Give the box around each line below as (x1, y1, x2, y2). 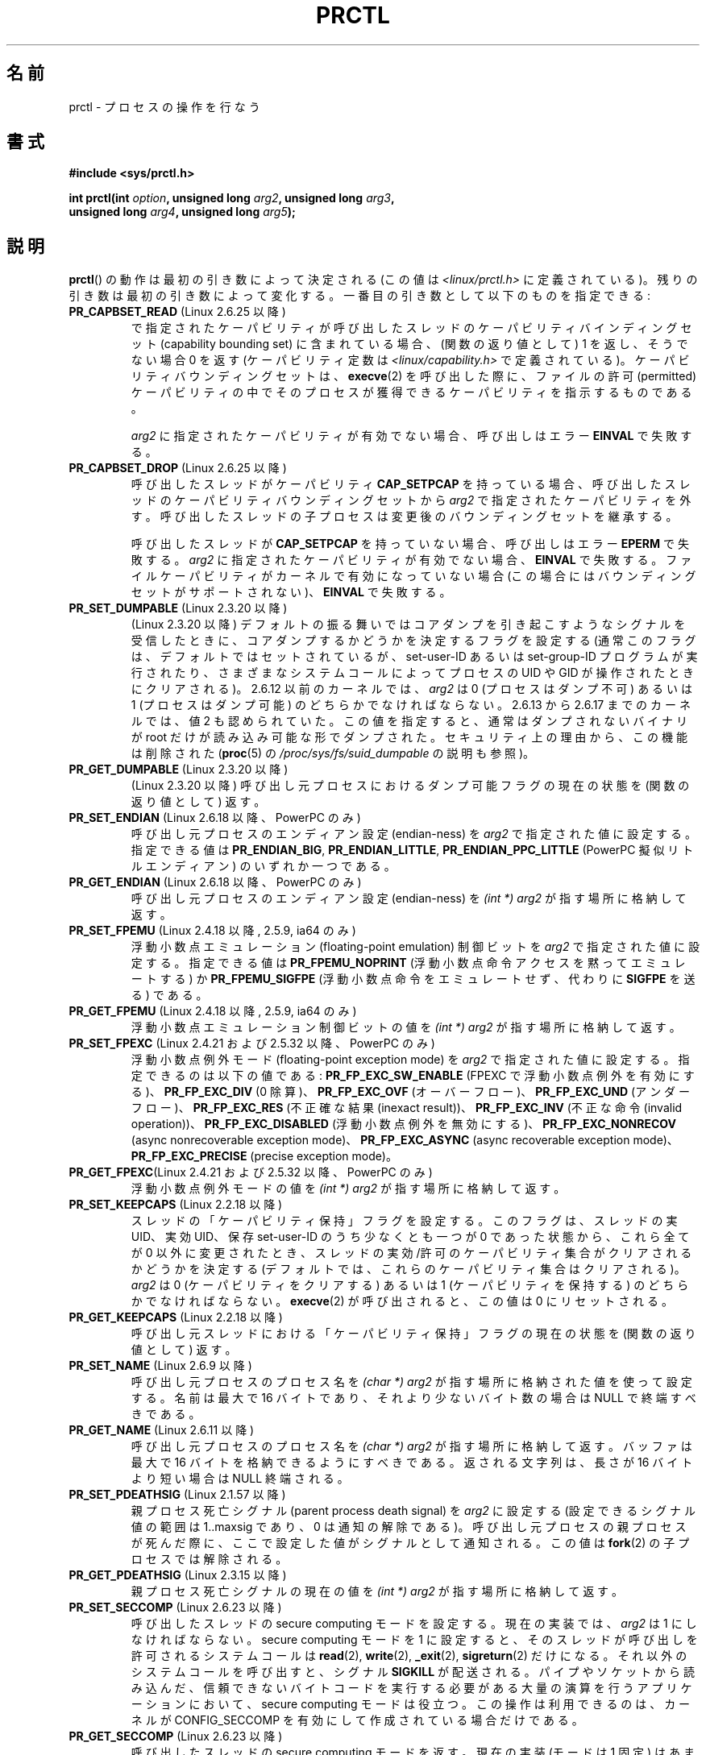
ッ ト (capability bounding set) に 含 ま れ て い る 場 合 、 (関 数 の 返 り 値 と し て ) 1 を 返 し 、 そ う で (131, 337, 688, 351)
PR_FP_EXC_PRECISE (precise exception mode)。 (131, 1149, 397, 1164)
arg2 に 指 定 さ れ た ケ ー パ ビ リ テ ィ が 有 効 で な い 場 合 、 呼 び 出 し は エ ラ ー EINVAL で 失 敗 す (131, 429, 692, 443)
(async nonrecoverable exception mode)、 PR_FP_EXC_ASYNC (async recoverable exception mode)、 (131, 1133, 679, 1147)
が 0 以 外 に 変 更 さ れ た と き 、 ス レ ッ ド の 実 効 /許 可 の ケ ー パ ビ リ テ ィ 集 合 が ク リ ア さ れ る (131, 1246, 692, 1260)
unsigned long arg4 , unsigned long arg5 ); (69, 205, 296, 219)
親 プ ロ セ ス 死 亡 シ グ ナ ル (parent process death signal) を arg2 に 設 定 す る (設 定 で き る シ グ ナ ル (131, 1504, 696, 1518)
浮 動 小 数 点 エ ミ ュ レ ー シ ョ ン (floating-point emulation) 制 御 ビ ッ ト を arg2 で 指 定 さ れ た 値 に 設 (131, 940, 700, 954)
